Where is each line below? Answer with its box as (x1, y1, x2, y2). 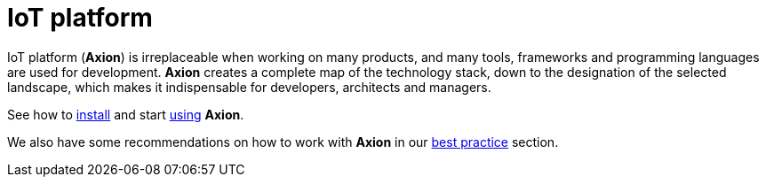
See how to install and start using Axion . (7, 106, 244, 122)
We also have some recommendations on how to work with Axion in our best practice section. (7, 134, 559, 149)
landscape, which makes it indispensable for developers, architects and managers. (7, 79, 491, 95)
